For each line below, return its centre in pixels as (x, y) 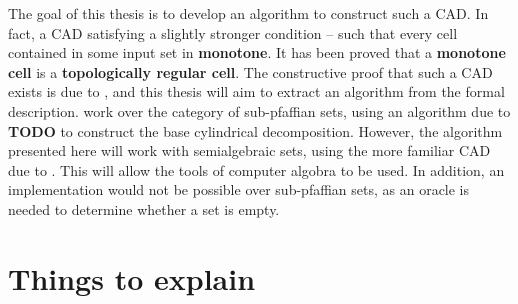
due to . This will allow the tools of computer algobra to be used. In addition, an (256, 169)
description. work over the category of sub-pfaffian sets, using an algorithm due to (259, 110)
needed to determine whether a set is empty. (144, 208)
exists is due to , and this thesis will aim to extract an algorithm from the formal (256, 91)
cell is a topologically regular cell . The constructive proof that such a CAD (250, 71)
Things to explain (132, 277)
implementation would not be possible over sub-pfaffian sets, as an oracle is (239, 189)
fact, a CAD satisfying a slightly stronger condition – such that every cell (233, 32)
